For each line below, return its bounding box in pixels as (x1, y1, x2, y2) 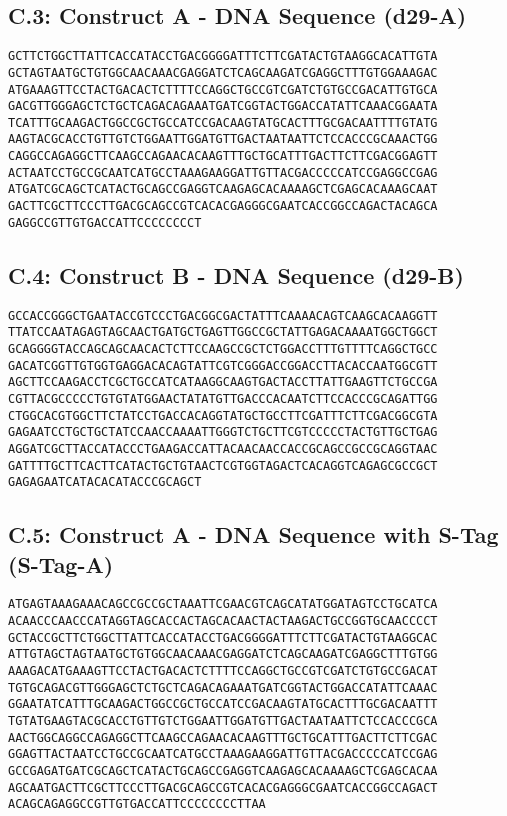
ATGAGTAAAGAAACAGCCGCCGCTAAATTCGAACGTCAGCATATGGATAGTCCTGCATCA (8, 597, 438, 612)
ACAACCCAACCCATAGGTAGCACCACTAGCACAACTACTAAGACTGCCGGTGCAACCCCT (8, 614, 438, 629)
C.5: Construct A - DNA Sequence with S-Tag (8, 519, 499, 550)
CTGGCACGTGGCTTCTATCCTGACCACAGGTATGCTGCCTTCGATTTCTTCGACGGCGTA (8, 408, 438, 423)
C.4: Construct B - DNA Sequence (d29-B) (8, 259, 464, 290)
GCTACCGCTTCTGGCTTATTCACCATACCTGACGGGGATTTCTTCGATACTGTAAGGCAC (8, 630, 438, 645)
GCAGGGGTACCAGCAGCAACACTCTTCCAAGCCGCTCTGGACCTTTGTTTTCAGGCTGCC (8, 341, 438, 356)
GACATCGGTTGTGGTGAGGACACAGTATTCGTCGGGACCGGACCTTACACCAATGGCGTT (8, 358, 438, 373)
